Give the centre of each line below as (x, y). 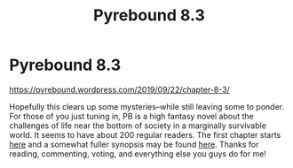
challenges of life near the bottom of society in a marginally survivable (138, 126)
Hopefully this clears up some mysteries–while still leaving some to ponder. (146, 106)
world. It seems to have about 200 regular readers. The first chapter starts (145, 134)
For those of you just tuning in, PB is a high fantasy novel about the (132, 116)
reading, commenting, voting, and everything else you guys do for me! (138, 153)
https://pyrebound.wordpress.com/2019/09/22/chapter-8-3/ (120, 89)
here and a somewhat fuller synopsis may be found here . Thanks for (134, 144)
